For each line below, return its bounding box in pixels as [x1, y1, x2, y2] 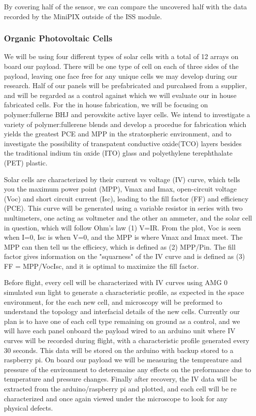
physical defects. [4, 403, 53, 413]
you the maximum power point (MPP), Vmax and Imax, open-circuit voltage [4, 184, 237, 194]
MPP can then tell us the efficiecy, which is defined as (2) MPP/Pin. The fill [4, 241, 236, 252]
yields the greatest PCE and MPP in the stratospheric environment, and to [4, 128, 232, 139]
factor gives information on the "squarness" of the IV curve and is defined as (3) [4, 251, 245, 261]
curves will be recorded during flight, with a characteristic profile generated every [4, 335, 250, 346]
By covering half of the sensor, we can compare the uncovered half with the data [4, 1, 247, 11]
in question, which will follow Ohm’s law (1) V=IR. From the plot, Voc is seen [4, 222, 241, 232]
